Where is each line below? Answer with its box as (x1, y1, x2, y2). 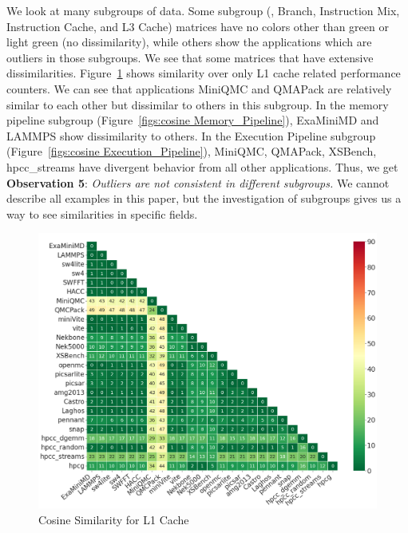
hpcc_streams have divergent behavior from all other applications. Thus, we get (6, 158, 398, 175)
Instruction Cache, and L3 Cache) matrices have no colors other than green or (6, 18, 389, 34)
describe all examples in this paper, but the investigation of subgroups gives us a (6, 190, 402, 207)
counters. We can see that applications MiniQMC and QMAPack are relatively (6, 80, 392, 97)
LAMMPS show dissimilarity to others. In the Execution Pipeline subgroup (6, 127, 376, 144)
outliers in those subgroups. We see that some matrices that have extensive (6, 49, 374, 65)
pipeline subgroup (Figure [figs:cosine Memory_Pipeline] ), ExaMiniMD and (6, 112, 379, 128)
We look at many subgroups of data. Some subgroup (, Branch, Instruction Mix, (6, 2, 400, 18)
